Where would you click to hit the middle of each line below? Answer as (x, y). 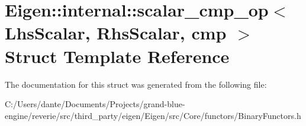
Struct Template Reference (117, 56)
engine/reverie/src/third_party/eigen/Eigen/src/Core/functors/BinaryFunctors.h (153, 115)
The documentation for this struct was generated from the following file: (136, 84)
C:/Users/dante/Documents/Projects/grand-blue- (95, 104)
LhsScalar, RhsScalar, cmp (116, 33)
